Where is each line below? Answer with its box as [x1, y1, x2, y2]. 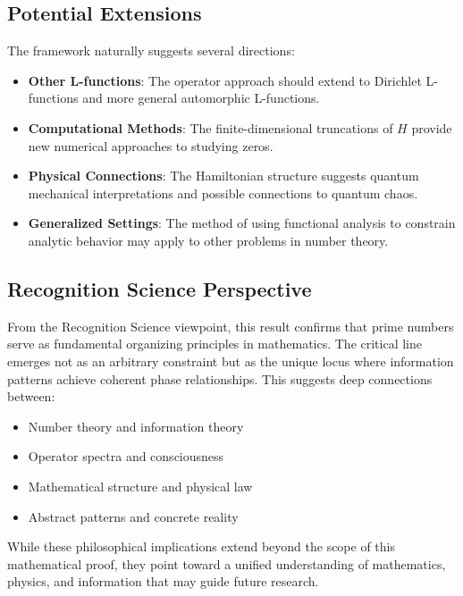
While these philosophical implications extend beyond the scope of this [7, 537, 396, 556]
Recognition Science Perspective [7, 274, 312, 302]
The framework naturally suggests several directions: [7, 41, 295, 60]
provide [411, 118, 452, 137]
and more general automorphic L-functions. [82, 88, 320, 107]
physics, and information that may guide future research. [7, 572, 319, 591]
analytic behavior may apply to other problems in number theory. [28, 231, 389, 249]
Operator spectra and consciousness [28, 447, 224, 466]
